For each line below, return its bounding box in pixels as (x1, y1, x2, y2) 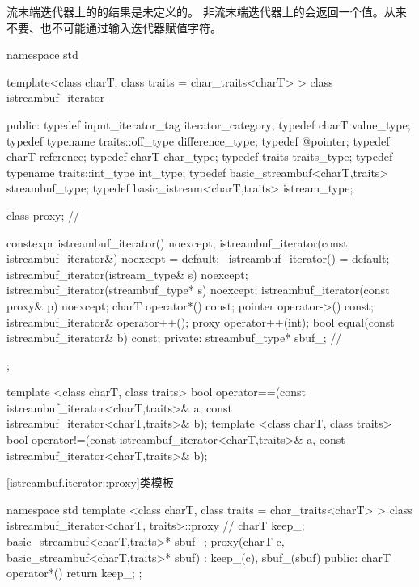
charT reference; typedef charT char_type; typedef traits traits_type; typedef (6, 148, 393, 165)
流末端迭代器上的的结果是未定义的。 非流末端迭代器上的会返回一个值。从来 (6, 3, 407, 19)
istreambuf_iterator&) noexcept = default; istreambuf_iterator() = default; (6, 250, 390, 267)
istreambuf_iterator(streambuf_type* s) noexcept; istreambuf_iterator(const (6, 281, 390, 298)
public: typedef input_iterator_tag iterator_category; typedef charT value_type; (6, 116, 411, 133)
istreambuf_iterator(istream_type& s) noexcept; (6, 265, 248, 282)
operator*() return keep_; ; (6, 564, 142, 581)
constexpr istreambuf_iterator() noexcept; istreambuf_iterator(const (6, 234, 348, 251)
